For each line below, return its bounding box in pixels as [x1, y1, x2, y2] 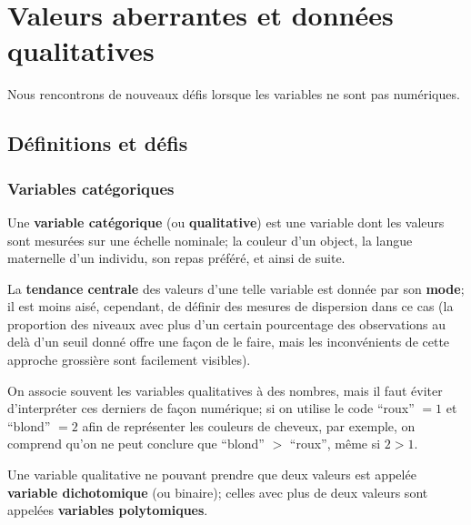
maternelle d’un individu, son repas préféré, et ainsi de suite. [7, 248, 346, 268]
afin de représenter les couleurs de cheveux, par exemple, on [82, 416, 416, 435]
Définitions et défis [7, 129, 188, 157]
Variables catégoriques [7, 177, 175, 199]
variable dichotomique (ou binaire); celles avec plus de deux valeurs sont [7, 482, 428, 501]
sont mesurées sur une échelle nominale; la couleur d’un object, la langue [7, 230, 413, 249]
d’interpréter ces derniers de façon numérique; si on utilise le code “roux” [7, 399, 415, 418]
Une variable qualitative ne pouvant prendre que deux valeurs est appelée [7, 465, 416, 484]
